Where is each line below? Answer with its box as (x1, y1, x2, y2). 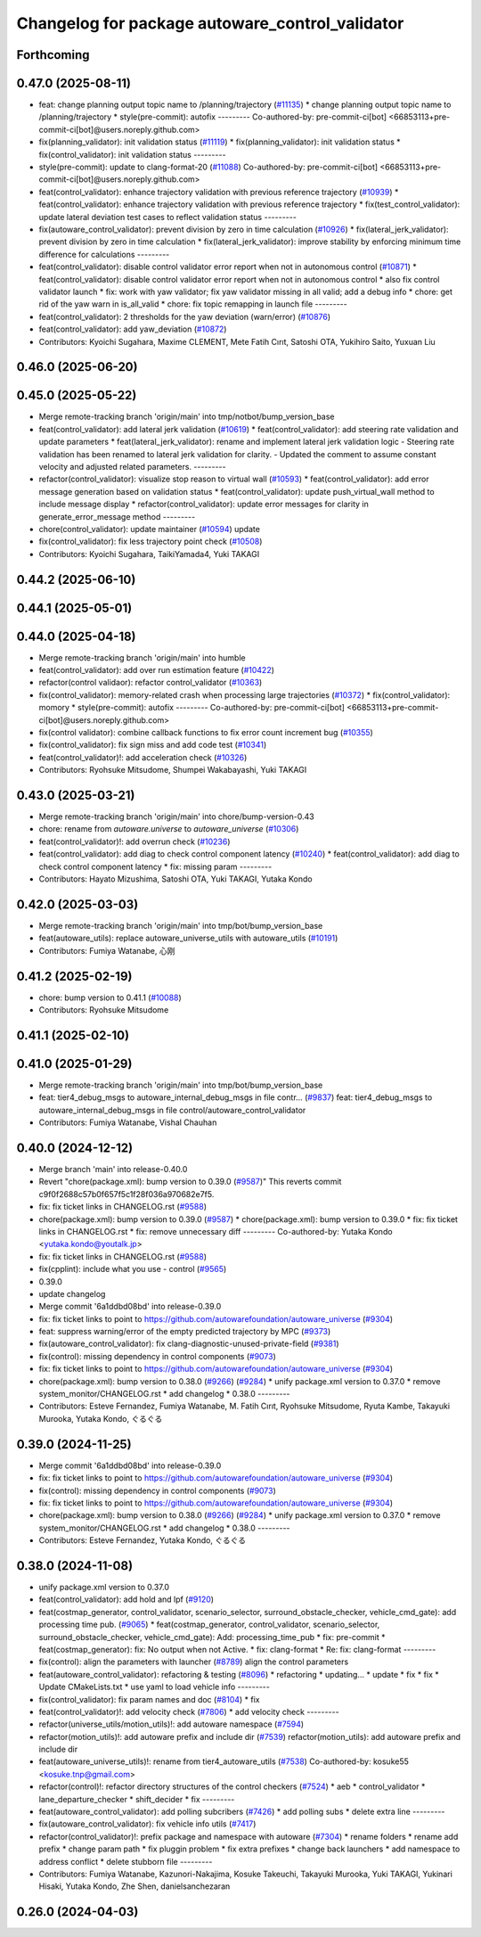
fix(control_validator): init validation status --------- (38, 149, 226, 160)
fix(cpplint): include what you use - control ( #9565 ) (38, 1264, 227, 1275)
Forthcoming (16, 47, 90, 62)
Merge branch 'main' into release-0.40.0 (38, 1164, 188, 1175)
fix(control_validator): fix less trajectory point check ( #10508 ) (38, 536, 263, 547)
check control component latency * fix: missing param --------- (38, 861, 273, 872)
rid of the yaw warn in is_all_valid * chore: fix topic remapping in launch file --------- (38, 299, 347, 309)
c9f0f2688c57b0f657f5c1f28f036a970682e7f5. (38, 1188, 215, 1199)
